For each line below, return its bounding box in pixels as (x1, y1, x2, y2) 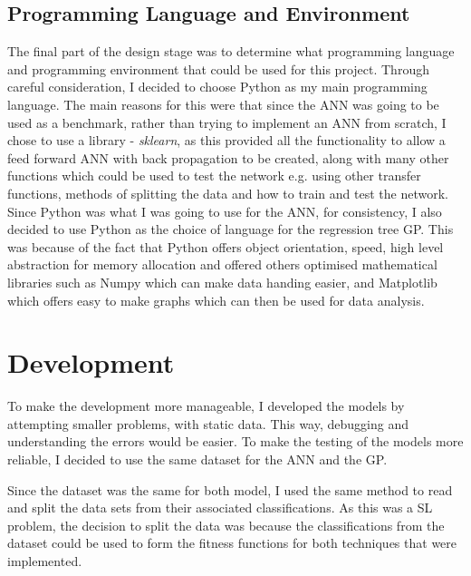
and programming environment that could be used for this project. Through (7, 59, 429, 78)
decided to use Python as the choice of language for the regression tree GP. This (7, 220, 454, 239)
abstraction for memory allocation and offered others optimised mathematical (7, 255, 437, 274)
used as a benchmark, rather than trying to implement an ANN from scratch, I (7, 112, 447, 132)
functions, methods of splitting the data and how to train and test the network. (7, 183, 448, 202)
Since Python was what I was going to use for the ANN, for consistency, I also (7, 201, 442, 220)
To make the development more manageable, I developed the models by (7, 396, 405, 415)
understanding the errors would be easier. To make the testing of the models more (7, 432, 464, 451)
